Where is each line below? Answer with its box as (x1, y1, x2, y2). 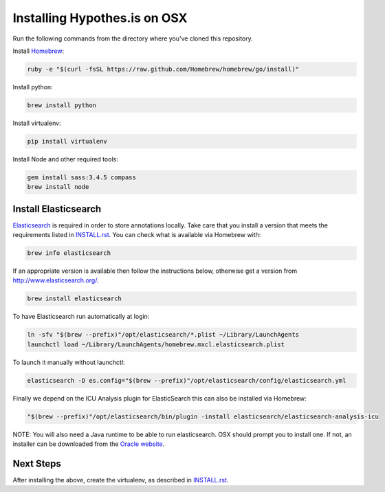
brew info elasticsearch (27, 249, 111, 257)
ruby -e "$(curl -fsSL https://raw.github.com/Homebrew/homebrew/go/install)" (27, 65, 299, 73)
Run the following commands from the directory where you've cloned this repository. (12, 34, 254, 43)
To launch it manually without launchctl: (12, 358, 125, 366)
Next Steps (12, 458, 61, 469)
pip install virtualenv (27, 137, 108, 145)
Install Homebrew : (12, 47, 65, 55)
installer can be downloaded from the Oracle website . (12, 440, 165, 448)
